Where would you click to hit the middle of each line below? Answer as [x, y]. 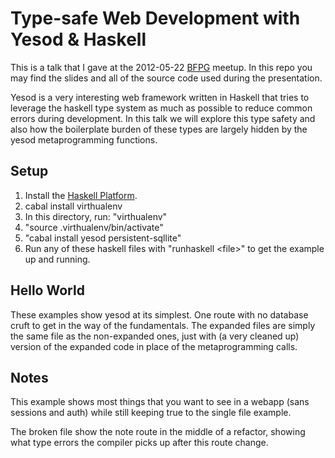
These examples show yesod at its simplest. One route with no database [159, 314]
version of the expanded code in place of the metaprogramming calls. [154, 346]
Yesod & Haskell [78, 39]
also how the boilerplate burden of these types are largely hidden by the [159, 129]
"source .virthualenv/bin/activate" [94, 227]
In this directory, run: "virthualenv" [96, 216]
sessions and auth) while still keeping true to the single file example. [151, 413]
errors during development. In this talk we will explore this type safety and [163, 118]
